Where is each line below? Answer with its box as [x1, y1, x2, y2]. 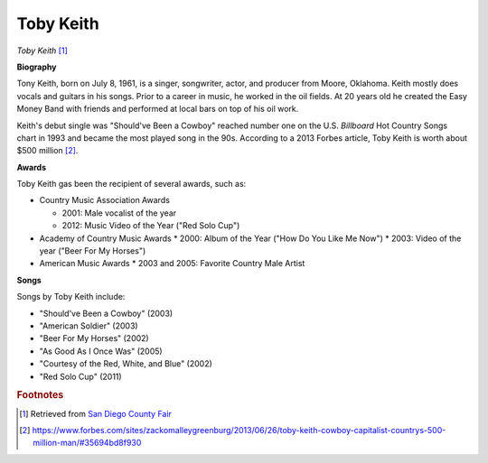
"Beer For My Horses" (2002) [39, 333, 149, 344]
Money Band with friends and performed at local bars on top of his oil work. [16, 104, 299, 115]
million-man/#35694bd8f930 [33, 438, 142, 449]
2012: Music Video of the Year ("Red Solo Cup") [61, 220, 240, 231]
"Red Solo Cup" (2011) [39, 371, 122, 382]
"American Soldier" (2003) [39, 320, 139, 331]
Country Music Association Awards [39, 195, 171, 206]
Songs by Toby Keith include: [16, 292, 126, 302]
